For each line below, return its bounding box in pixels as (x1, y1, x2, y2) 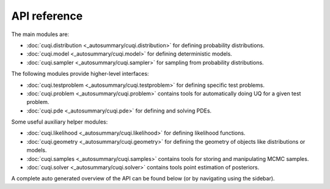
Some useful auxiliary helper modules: (11, 118, 108, 125)
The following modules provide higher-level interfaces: (11, 70, 149, 78)
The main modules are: (11, 31, 70, 38)
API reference (11, 9, 83, 23)
